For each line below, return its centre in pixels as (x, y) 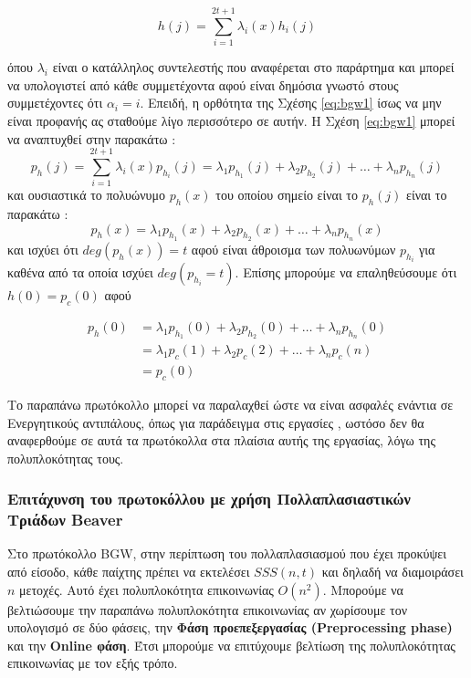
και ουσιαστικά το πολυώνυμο (86, 195)
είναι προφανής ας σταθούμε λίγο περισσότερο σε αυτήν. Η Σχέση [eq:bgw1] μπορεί (231, 120)
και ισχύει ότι (43, 249)
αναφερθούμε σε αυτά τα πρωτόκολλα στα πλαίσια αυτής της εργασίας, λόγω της (221, 440)
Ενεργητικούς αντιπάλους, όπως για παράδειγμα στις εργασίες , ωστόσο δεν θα (216, 422)
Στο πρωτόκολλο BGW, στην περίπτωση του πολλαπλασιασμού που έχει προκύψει (227, 553)
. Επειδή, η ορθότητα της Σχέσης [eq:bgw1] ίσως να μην (291, 103)
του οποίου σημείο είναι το (287, 195)
